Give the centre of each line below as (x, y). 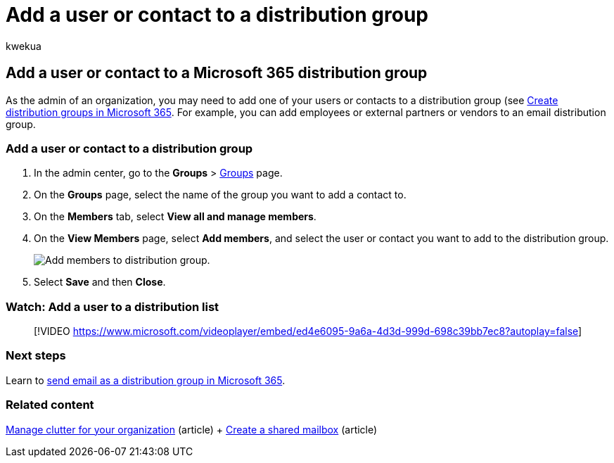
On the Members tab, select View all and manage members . (175, 217)
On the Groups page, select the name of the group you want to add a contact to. (220, 195)
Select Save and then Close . (100, 282)
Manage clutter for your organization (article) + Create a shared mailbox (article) (192, 429)
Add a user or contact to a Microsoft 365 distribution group (217, 73)
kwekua (24, 46)
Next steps (36, 356)
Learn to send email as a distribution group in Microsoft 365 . (146, 380)
